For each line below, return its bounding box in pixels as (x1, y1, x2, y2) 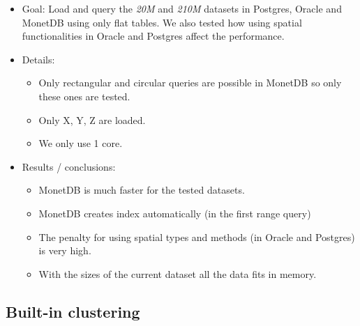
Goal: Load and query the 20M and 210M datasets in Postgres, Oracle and (22, 1, 342, 15)
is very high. (38, 243, 91, 258)
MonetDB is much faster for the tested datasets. (38, 183, 245, 197)
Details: (22, 52, 55, 66)
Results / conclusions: (22, 159, 116, 173)
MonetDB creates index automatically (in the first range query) (38, 205, 311, 220)
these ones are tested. (38, 88, 130, 103)
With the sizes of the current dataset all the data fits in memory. (38, 266, 317, 281)
